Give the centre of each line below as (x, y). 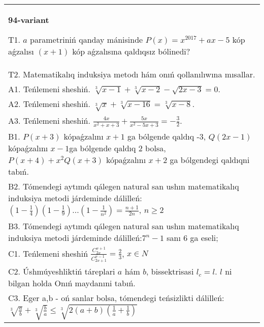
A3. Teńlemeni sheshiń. (49, 120)
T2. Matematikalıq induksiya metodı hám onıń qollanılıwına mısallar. (132, 74)
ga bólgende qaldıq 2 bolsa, (118, 148)
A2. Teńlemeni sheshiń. (49, 104)
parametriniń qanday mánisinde (87, 39)
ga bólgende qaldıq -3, (167, 136)
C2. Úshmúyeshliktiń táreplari (62, 271)
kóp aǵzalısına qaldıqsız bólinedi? (131, 51)
